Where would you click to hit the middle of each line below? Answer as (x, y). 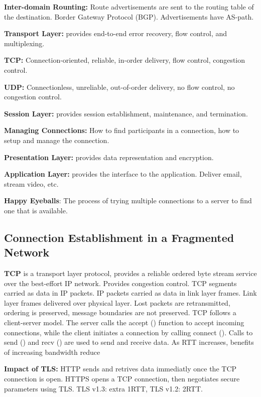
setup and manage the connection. (57, 140)
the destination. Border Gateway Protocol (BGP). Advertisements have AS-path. (129, 16)
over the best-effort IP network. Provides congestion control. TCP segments (120, 283)
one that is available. (36, 210)
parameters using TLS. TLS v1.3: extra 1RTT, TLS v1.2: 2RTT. (103, 388)
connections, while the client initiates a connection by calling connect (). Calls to (128, 332)
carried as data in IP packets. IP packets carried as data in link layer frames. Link (130, 293)
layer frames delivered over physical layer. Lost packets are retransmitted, (117, 302)
